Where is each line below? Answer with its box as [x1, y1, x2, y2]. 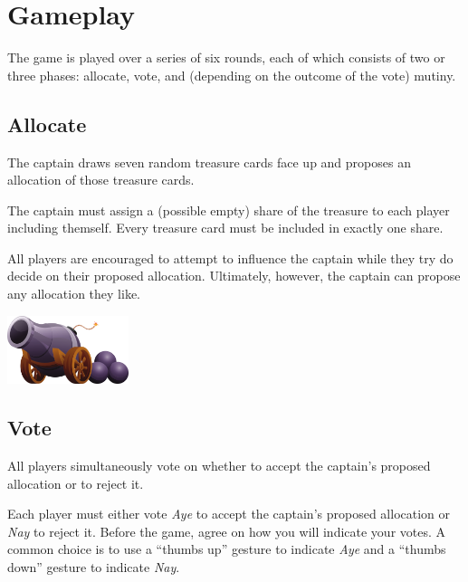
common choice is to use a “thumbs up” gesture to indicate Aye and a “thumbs [7, 539, 446, 558]
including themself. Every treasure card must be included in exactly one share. [7, 218, 444, 237]
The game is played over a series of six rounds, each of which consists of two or [7, 48, 445, 67]
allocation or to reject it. [7, 473, 144, 492]
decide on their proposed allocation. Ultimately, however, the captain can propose [7, 266, 461, 285]
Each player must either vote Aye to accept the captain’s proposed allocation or [7, 504, 451, 523]
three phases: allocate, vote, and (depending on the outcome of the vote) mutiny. [7, 65, 456, 84]
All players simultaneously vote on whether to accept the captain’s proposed [7, 456, 431, 475]
